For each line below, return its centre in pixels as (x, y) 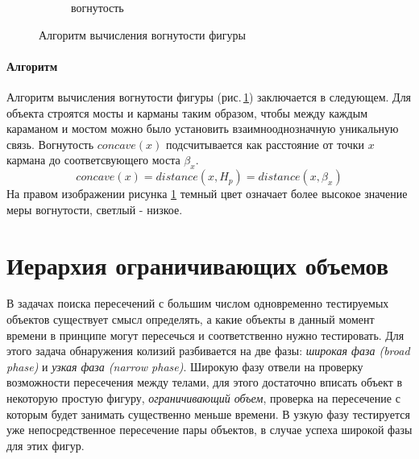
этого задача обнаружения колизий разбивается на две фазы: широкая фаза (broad (208, 351)
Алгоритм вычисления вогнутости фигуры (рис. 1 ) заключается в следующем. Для (209, 96)
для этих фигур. (46, 445)
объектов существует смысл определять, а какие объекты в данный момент (191, 319)
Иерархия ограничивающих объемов (198, 265)
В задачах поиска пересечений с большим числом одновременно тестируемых (198, 303)
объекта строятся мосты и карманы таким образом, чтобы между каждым (187, 112)
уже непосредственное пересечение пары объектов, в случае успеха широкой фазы (209, 430)
